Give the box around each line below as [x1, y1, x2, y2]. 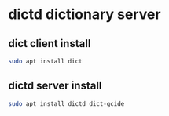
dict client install [8, 37, 91, 50]
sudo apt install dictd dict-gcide [8, 100, 125, 107]
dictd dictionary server [8, 5, 161, 24]
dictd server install [8, 79, 102, 92]
